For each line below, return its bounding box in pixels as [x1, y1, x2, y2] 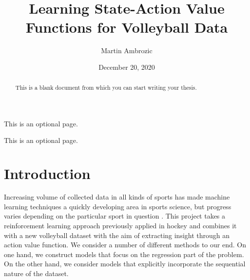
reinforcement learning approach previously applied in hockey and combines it [4, 220, 237, 231]
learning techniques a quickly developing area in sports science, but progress [4, 201, 231, 211]
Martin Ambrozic [101, 45, 153, 56]
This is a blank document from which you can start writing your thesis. [15, 83, 197, 92]
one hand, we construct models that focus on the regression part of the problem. [4, 249, 244, 259]
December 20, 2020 [98, 61, 155, 72]
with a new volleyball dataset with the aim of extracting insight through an [4, 230, 230, 240]
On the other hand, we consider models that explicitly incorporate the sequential [4, 259, 246, 269]
